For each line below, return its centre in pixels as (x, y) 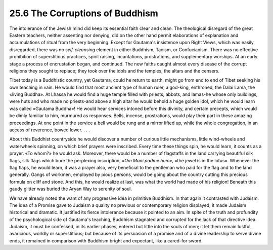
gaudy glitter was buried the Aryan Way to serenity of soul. (71, 189)
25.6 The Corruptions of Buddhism (84, 13)
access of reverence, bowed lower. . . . (50, 130)
